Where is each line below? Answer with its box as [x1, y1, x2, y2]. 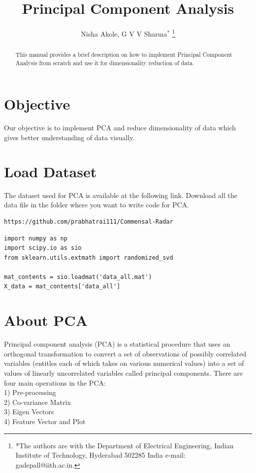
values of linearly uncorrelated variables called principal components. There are [4, 367, 243, 378]
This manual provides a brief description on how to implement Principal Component [15, 50, 232, 59]
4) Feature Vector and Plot [4, 416, 86, 426]
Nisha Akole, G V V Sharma [81, 28, 167, 39]
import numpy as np [4, 235, 67, 242]
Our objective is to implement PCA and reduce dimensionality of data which [4, 122, 236, 133]
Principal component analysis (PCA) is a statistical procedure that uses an [4, 339, 230, 349]
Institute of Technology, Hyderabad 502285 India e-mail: [15, 450, 186, 460]
